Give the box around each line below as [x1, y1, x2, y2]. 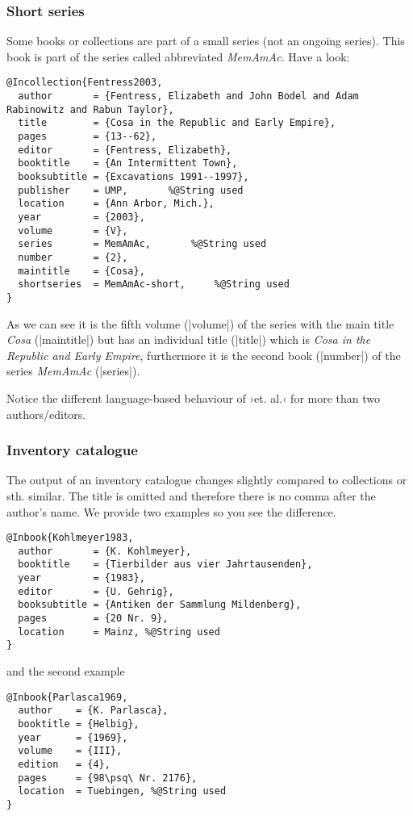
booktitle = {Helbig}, [18, 718, 140, 730]
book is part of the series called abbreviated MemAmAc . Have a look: [6, 48, 350, 65]
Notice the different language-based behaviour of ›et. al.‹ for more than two [6, 389, 381, 406]
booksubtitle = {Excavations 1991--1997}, [18, 171, 249, 182]
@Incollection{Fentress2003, [6, 77, 163, 89]
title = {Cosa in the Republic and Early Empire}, [18, 117, 336, 129]
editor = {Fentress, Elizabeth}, [18, 144, 232, 156]
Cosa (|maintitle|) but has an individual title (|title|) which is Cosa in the [6, 331, 371, 348]
